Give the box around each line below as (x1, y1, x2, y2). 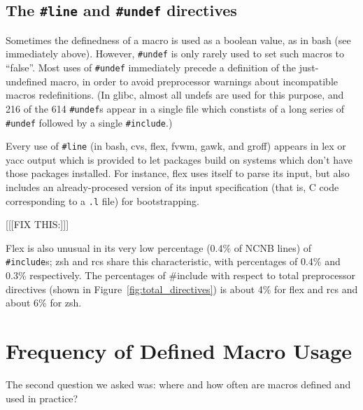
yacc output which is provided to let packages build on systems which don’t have (6, 152, 353, 167)
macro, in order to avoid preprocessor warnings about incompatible (50, 73, 338, 88)
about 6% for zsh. (6, 295, 82, 310)
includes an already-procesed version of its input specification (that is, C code (6, 180, 339, 195)
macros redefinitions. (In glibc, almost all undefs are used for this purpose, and (6, 87, 344, 102)
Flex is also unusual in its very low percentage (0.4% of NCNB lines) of (6, 240, 312, 255)
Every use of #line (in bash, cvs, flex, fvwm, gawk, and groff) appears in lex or (6, 139, 346, 153)
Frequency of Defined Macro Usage (6, 337, 353, 365)
